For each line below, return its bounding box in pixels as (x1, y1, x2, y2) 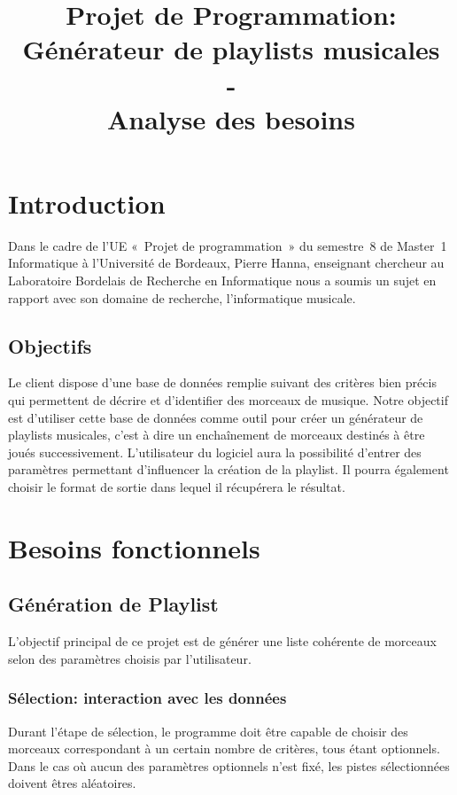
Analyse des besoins (107, 100, 355, 136)
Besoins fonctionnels (8, 529, 260, 565)
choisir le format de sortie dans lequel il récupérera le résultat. (8, 478, 345, 496)
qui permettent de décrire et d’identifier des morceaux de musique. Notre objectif (8, 391, 448, 409)
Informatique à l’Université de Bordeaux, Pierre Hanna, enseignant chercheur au (8, 253, 445, 272)
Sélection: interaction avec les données (8, 687, 287, 709)
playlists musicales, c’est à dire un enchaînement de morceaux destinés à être (8, 425, 425, 444)
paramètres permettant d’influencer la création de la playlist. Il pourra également (8, 460, 449, 479)
